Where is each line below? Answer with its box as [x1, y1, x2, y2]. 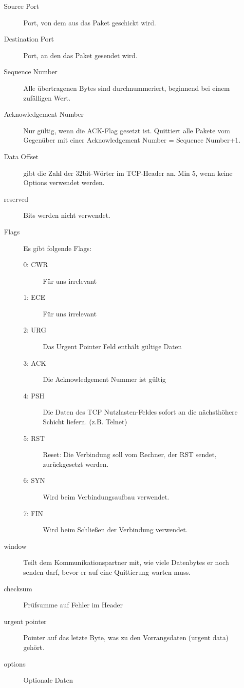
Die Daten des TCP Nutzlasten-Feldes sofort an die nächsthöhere [43, 407, 238, 417]
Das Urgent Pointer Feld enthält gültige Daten [43, 341, 182, 352]
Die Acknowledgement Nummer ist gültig [43, 374, 166, 384]
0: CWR [23, 259, 48, 270]
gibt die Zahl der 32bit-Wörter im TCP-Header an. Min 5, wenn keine [23, 167, 233, 178]
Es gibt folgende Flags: [23, 243, 92, 253]
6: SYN [23, 475, 45, 485]
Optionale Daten [23, 675, 73, 685]
